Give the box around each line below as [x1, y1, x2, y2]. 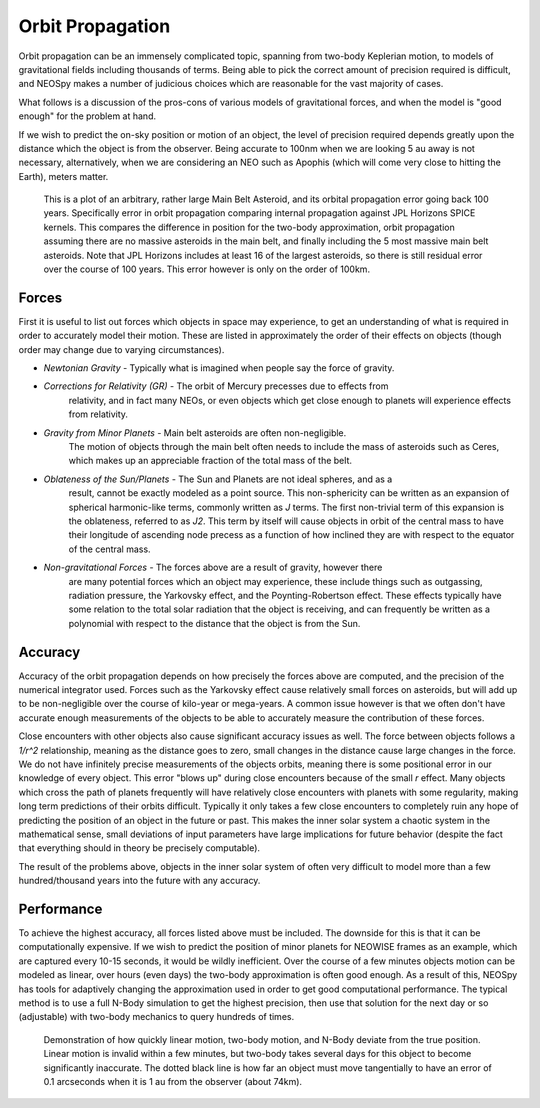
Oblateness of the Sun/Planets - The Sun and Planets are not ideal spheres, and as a [43, 473, 393, 485]
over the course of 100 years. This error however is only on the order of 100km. [43, 263, 370, 275]
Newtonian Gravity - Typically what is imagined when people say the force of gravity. [43, 362, 395, 374]
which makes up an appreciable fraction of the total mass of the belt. [68, 455, 352, 467]
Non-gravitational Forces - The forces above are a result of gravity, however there [43, 561, 383, 574]
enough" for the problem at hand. [18, 110, 157, 122]
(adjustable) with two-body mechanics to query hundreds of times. [18, 1011, 295, 1023]
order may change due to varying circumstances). [18, 343, 225, 355]
